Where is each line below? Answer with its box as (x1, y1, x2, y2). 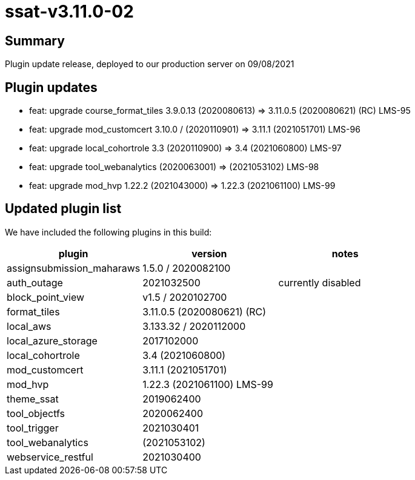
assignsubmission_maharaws (7, 261, 141, 274)
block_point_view (7, 291, 85, 303)
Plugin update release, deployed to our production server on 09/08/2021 (5, 59, 294, 70)
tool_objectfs (7, 407, 65, 419)
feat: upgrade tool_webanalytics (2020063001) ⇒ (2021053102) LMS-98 (29, 162, 319, 173)
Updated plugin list (5, 201, 122, 217)
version (191, 247, 227, 260)
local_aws (7, 320, 51, 332)
